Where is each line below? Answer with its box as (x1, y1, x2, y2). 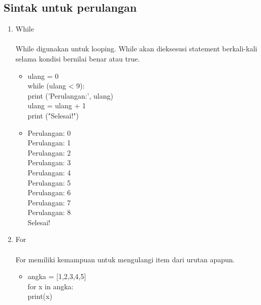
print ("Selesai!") (27, 110, 79, 120)
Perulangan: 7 (27, 197, 71, 207)
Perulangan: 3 (27, 157, 71, 168)
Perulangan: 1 (27, 137, 71, 148)
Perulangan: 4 (27, 167, 71, 177)
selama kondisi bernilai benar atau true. (15, 53, 140, 64)
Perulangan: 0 (27, 127, 71, 138)
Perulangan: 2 (27, 147, 71, 158)
